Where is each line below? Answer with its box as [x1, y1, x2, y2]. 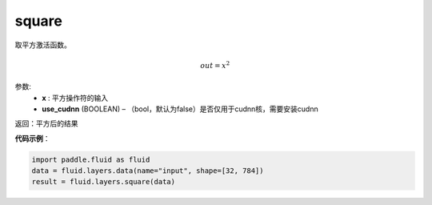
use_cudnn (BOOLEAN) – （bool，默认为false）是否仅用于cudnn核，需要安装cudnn [42, 104, 319, 114]
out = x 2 [200, 60, 230, 70]
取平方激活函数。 [14, 40, 71, 50]
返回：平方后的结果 [14, 119, 78, 128]
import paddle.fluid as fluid [31, 155, 150, 164]
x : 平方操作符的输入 [42, 93, 109, 102]
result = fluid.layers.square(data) [31, 177, 176, 187]
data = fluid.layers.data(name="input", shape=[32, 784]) [31, 167, 264, 175]
